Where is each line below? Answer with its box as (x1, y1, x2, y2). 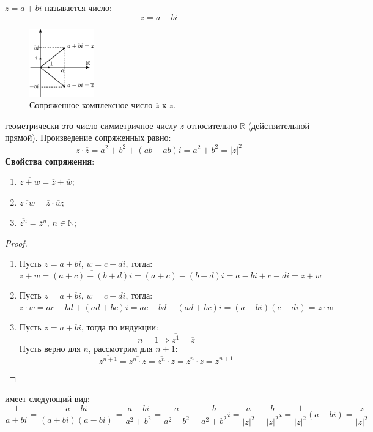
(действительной (248, 119, 310, 132)
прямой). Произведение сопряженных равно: (5, 131, 171, 144)
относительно (186, 119, 237, 132)
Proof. (5, 236, 28, 249)
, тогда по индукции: (81, 321, 158, 333)
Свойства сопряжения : (5, 154, 95, 167)
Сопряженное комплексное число (29, 99, 153, 111)
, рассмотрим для (88, 342, 153, 354)
